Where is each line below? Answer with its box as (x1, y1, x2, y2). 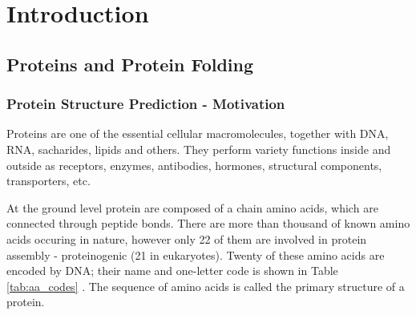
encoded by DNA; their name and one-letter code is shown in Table (6, 262, 338, 279)
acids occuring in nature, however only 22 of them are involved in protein (6, 230, 367, 247)
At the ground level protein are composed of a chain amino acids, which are (6, 199, 378, 216)
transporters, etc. (6, 172, 91, 189)
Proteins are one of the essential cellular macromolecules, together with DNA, (6, 125, 389, 142)
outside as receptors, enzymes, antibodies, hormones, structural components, (6, 156, 382, 173)
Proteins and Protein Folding (6, 51, 254, 76)
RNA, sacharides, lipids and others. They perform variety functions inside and (6, 140, 391, 157)
